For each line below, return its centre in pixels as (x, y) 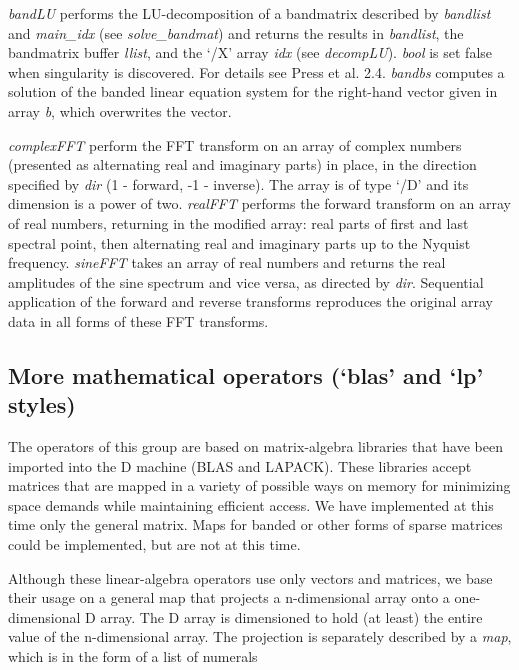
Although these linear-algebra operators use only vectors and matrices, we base (250, 577)
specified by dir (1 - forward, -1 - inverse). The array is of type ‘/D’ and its (238, 183)
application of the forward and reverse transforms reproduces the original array (250, 301)
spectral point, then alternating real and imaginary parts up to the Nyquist (239, 242)
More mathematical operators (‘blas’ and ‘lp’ (246, 374)
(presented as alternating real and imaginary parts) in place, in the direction (242, 164)
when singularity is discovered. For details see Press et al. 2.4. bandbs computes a (256, 71)
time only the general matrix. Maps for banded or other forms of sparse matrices (255, 524)
